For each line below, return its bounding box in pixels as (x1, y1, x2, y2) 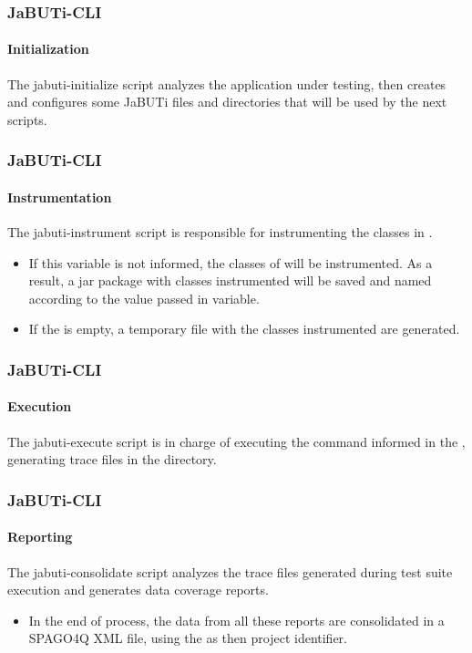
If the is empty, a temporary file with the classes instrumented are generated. (28, 319, 460, 338)
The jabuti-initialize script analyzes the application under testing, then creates (7, 74, 446, 93)
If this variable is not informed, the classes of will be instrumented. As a (28, 253, 433, 272)
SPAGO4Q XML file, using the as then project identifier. (28, 628, 347, 648)
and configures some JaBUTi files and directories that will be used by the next (7, 92, 447, 111)
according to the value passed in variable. (28, 288, 260, 307)
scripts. (7, 109, 47, 129)
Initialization (7, 39, 89, 58)
